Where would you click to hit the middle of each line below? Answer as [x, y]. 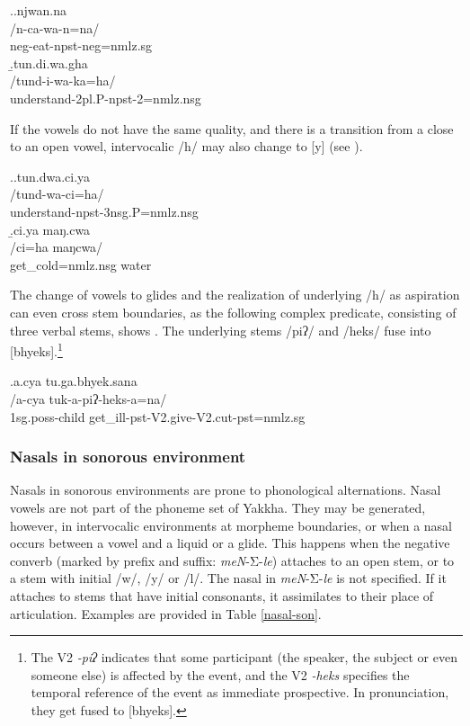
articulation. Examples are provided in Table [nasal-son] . [166, 613]
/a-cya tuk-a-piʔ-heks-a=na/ [89, 398]
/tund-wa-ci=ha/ [57, 194]
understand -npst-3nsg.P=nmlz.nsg [104, 211]
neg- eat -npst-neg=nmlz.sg [81, 45]
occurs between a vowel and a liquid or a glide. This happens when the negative [230, 543]
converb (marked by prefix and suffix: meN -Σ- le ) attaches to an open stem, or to [232, 560]
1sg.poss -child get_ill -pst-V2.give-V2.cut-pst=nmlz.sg [158, 416]
